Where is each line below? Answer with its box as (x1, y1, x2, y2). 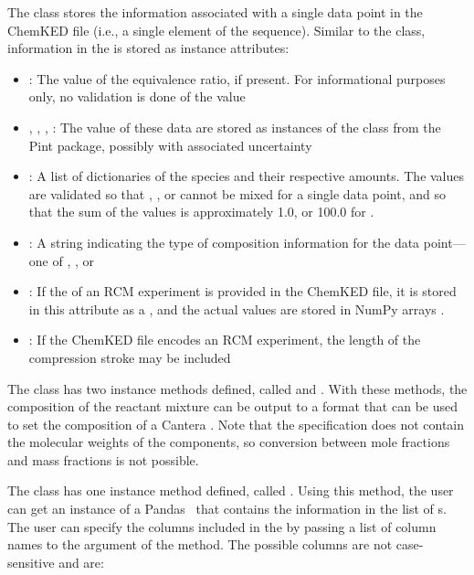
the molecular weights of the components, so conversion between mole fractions (7, 432, 450, 452)
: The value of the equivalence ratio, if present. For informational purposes (28, 69, 446, 88)
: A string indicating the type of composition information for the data (28, 232, 420, 251)
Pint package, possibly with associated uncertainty (28, 135, 312, 154)
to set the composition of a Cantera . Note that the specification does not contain (7, 414, 465, 433)
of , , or (52, 250, 95, 270)
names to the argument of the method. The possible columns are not (7, 535, 393, 554)
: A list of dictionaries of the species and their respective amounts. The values (28, 166, 465, 186)
